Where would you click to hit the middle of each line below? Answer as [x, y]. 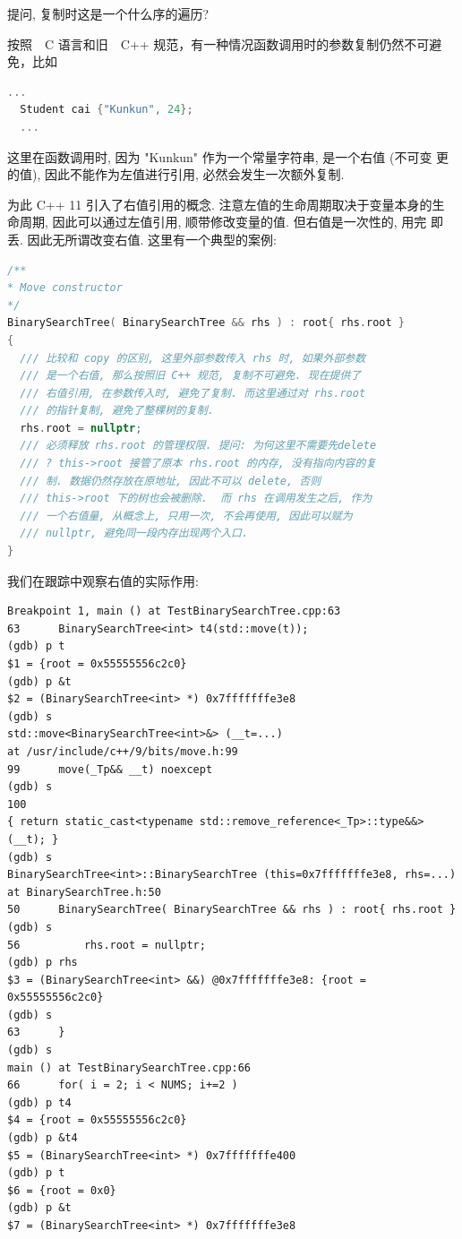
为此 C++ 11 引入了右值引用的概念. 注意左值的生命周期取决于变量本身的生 [226, 204]
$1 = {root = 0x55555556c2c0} [97, 664]
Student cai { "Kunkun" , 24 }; [107, 110]
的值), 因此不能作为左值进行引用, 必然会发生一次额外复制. [176, 174]
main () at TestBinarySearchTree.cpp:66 [129, 1067]
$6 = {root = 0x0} [62, 1190]
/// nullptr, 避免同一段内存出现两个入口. [134, 533]
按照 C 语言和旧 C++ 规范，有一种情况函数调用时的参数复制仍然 [206, 43]
